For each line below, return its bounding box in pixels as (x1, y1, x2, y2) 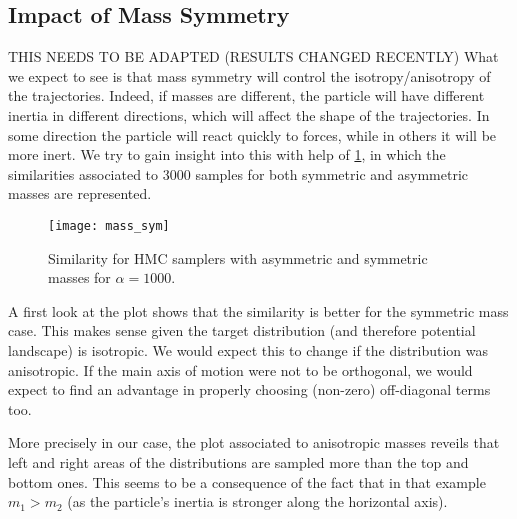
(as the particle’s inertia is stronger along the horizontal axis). (67, 491, 448, 512)
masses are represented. (8, 183, 152, 204)
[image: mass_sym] (48, 218, 170, 233)
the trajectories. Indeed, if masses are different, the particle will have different (8, 85, 485, 106)
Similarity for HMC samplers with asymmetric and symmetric (48, 247, 428, 268)
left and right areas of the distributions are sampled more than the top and (8, 451, 469, 472)
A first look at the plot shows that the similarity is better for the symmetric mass (8, 300, 509, 321)
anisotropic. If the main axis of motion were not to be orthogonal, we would (8, 359, 473, 380)
